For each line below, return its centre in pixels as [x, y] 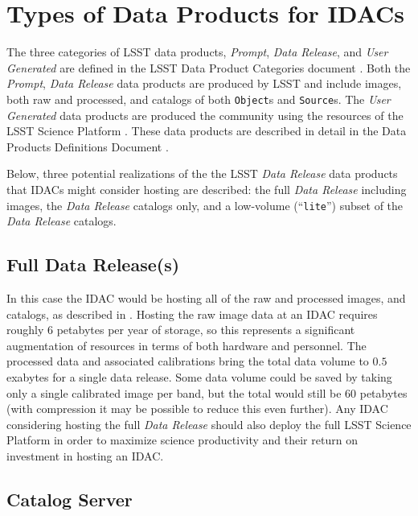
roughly [25, 330]
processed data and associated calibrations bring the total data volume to [188, 361]
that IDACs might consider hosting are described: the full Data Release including [207, 189]
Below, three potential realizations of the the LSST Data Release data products [202, 173]
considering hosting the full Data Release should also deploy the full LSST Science [209, 424]
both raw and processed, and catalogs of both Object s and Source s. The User [199, 99]
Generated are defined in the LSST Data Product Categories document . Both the [209, 67]
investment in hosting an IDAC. [85, 455]
